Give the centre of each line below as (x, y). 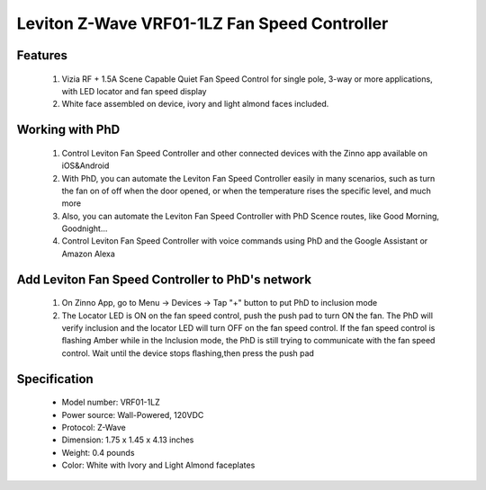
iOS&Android (85, 165)
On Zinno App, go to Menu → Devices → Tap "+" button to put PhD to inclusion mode (220, 303)
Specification (55, 379)
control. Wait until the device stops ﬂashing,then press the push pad (188, 353)
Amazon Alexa (89, 254)
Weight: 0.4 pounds (98, 452)
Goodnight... (85, 228)
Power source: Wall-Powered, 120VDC (133, 414)
